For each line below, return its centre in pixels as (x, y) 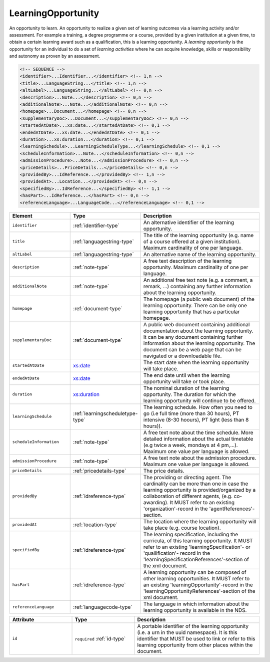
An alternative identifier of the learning (189, 222)
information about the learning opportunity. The (199, 343)
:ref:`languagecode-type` (103, 607)
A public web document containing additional (196, 324)
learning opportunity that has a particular (191, 312)
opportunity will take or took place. (184, 381)
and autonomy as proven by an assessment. (55, 56)
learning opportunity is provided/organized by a (199, 490)
